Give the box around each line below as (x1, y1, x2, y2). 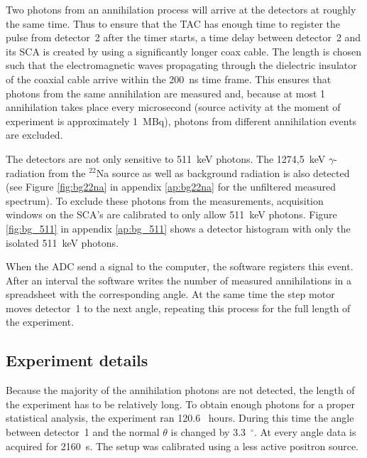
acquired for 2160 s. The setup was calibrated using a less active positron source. (6, 438, 358, 453)
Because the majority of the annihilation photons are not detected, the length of (6, 383, 355, 398)
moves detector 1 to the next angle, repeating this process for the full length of (6, 300, 351, 315)
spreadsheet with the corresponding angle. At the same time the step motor (6, 287, 335, 302)
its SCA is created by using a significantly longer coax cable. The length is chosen (6, 43, 362, 58)
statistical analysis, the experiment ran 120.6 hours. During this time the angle (6, 410, 354, 425)
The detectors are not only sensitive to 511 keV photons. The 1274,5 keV (6, 151, 326, 166)
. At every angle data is (253, 425, 356, 440)
